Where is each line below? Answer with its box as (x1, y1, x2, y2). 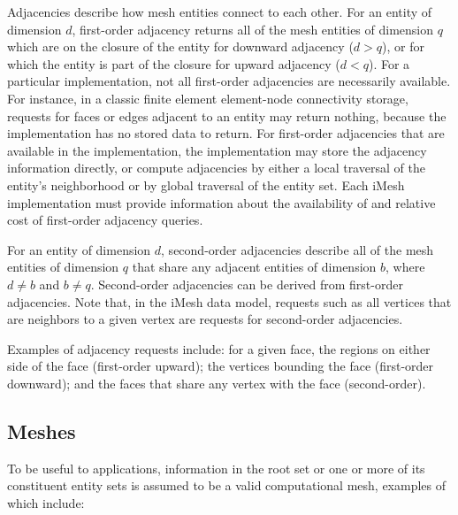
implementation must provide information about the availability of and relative (7, 193, 436, 211)
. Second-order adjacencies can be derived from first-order (90, 274, 403, 293)
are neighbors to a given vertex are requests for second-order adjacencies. (7, 310, 403, 328)
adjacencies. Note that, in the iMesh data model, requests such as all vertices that (7, 292, 452, 311)
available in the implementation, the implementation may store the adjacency (7, 141, 427, 159)
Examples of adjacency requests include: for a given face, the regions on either (7, 339, 431, 357)
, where (385, 257, 425, 276)
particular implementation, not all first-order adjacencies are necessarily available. (7, 72, 451, 90)
